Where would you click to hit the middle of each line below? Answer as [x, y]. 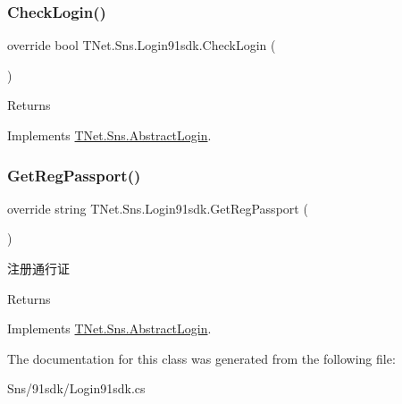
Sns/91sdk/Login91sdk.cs [76, 388]
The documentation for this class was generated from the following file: [201, 358]
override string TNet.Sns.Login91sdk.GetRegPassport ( [158, 208]
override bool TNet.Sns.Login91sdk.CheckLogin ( [142, 45]
